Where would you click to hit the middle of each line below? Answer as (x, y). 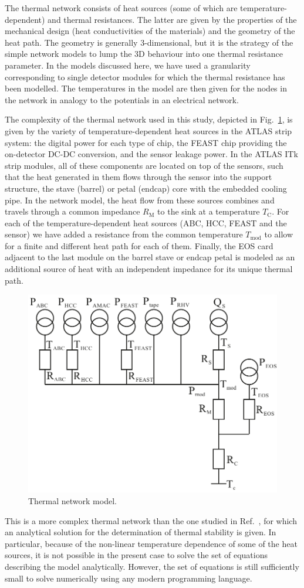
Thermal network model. (72, 500)
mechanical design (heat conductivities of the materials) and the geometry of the (150, 31)
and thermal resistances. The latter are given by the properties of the (172, 19)
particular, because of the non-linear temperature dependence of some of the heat (151, 543)
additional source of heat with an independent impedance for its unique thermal (149, 269)
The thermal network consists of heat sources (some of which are (121, 8)
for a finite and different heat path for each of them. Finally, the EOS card (139, 245)
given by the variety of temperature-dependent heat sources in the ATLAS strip (148, 130)
